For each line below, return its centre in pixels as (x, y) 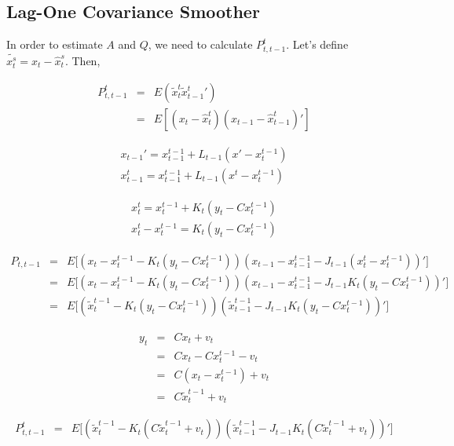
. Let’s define (317, 44)
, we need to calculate (200, 44)
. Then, (82, 60)
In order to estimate (55, 44)
